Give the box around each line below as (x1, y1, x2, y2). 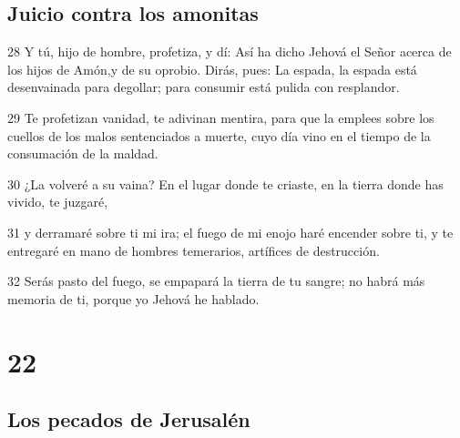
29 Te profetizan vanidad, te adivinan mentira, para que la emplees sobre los (7, 107, 434, 127)
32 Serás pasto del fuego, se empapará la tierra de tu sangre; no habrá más (7, 271, 425, 290)
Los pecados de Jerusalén (7, 405, 250, 433)
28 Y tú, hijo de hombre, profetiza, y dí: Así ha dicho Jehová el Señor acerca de (7, 42, 452, 61)
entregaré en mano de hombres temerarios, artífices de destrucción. (7, 240, 380, 260)
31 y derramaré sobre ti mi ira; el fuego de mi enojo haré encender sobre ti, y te (7, 222, 454, 241)
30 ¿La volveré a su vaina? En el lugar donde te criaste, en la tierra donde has (7, 174, 444, 193)
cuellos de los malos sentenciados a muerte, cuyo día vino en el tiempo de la (7, 126, 431, 145)
